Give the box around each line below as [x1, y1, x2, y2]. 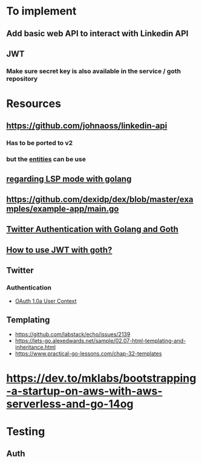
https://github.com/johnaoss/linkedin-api [6, 121, 168, 131]
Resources [6, 97, 62, 111]
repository [6, 74, 38, 83]
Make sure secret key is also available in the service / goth [6, 66, 181, 75]
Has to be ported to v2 [6, 139, 73, 147]
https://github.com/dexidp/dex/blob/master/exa [6, 195, 194, 205]
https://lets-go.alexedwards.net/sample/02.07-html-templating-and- [15, 337, 186, 345]
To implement [6, 4, 77, 18]
